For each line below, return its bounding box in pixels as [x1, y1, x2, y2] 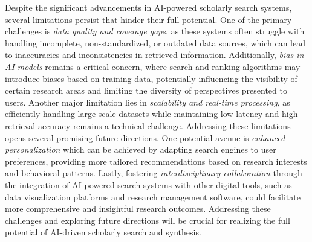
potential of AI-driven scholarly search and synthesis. [5, 226, 201, 238]
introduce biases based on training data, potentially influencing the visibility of [5, 72, 297, 84]
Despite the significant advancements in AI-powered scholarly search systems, [5, 1, 292, 13]
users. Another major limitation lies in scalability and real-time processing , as [5, 95, 290, 108]
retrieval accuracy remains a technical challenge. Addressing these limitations [5, 119, 291, 132]
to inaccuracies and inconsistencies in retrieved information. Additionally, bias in [5, 48, 304, 61]
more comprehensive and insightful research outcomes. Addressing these [5, 202, 271, 215]
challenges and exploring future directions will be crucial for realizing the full [5, 214, 290, 226]
